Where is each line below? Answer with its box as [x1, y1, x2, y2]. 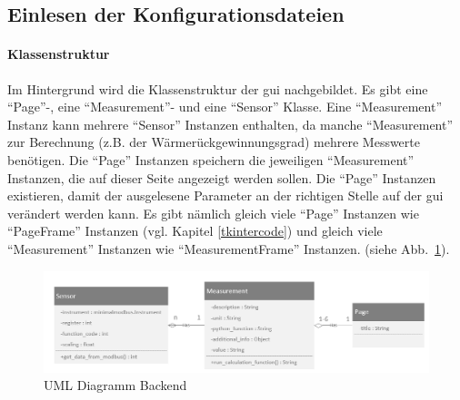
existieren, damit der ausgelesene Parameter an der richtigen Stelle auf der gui [7, 186, 444, 205]
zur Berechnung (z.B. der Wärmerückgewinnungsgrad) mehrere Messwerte [7, 132, 420, 151]
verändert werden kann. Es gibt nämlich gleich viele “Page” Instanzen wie [7, 203, 419, 222]
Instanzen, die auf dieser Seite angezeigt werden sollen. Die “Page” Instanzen [7, 168, 436, 187]
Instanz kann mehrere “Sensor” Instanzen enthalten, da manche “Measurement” [7, 114, 454, 133]
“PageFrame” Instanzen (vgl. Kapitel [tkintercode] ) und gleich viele [7, 221, 383, 240]
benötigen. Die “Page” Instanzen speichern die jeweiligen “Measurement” [7, 150, 415, 169]
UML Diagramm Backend [44, 376, 187, 395]
